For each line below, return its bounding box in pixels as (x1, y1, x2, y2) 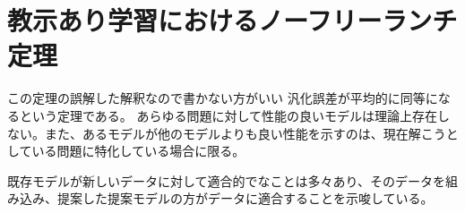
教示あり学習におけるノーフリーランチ (7, 2, 458, 38)
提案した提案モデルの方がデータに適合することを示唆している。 (56, 189, 434, 208)
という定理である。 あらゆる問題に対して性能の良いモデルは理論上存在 (19, 106, 438, 124)
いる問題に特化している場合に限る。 (31, 141, 245, 160)
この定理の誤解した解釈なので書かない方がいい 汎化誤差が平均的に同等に (7, 89, 438, 107)
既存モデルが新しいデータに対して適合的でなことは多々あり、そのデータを (7, 171, 446, 190)
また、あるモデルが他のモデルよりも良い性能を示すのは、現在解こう (44, 124, 446, 142)
